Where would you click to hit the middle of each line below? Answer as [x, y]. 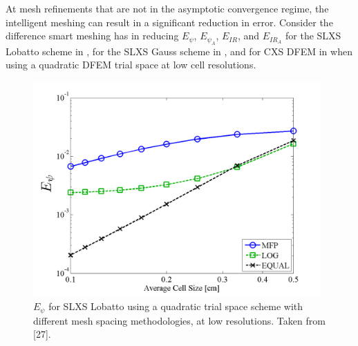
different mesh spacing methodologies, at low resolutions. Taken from [179, 320]
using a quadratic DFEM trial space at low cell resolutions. [131, 65]
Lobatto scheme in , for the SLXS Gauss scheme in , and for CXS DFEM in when [179, 51]
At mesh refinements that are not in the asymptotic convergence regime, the [167, 8]
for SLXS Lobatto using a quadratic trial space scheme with [176, 306]
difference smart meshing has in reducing [92, 36]
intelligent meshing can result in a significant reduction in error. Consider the [169, 22]
